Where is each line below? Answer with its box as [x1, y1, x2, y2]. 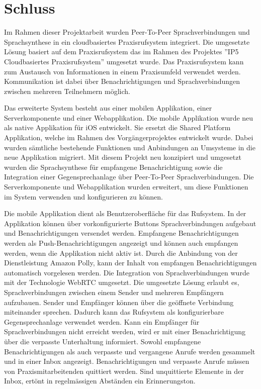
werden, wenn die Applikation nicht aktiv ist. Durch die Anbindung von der [4, 247, 238, 258]
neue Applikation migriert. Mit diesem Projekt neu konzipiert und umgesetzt [4, 152, 241, 162]
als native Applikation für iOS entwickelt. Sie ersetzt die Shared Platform [4, 122, 231, 133]
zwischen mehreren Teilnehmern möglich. [4, 85, 131, 96]
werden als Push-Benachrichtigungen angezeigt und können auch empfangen [4, 238, 238, 248]
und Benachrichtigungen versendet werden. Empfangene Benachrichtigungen [4, 228, 239, 238]
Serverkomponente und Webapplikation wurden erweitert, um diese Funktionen [4, 181, 248, 192]
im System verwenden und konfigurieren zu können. [4, 191, 163, 202]
